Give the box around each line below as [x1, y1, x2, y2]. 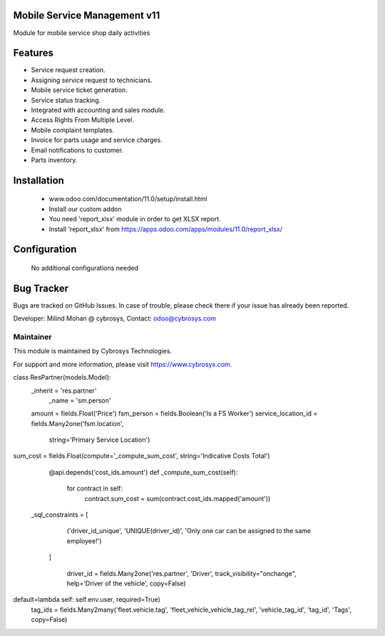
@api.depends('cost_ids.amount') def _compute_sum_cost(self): [48, 468, 238, 476]
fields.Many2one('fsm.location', [31, 419, 124, 428]
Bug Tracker [13, 282, 69, 294]
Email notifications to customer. [31, 146, 124, 154]
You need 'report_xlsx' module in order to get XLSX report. [48, 215, 221, 223]
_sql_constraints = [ [31, 510, 88, 519]
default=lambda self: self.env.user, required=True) [13, 595, 160, 604]
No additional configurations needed [31, 263, 139, 272]
